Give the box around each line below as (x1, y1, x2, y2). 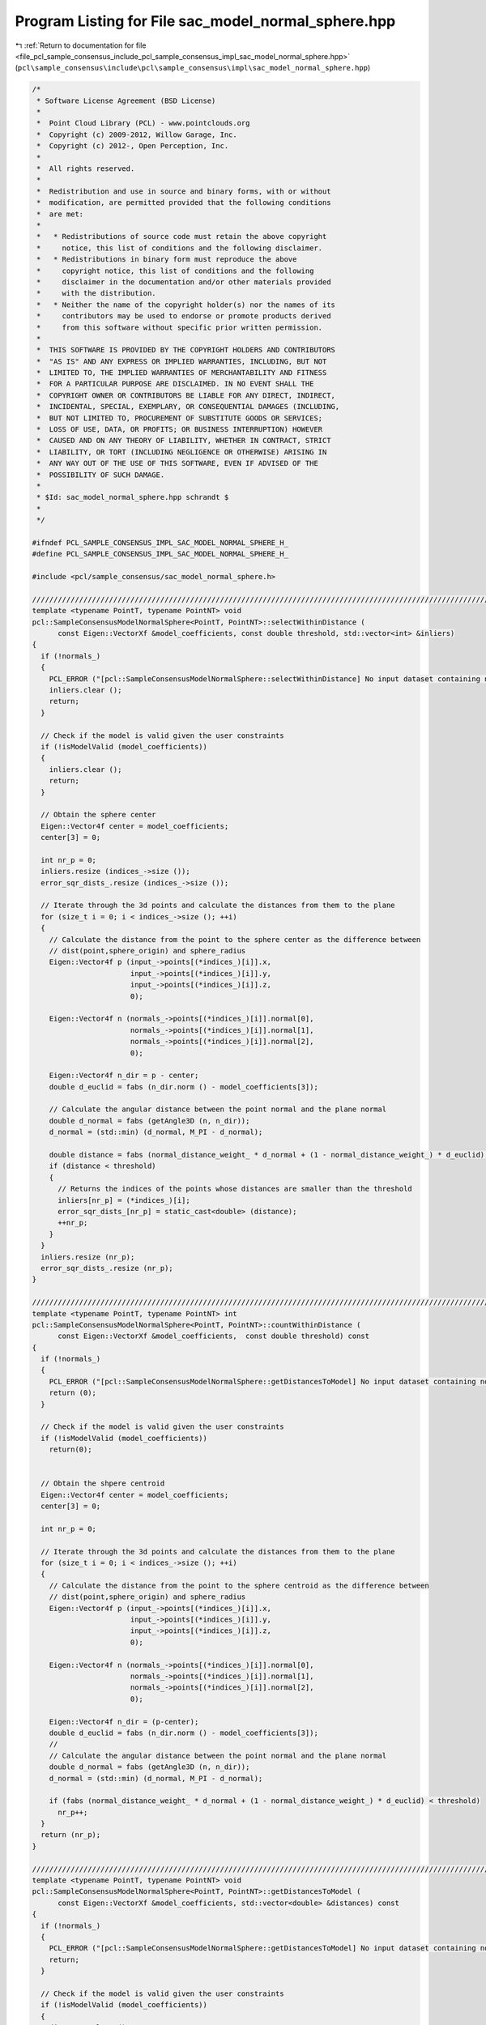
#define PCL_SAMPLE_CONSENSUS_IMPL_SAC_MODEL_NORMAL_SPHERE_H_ (32, 549, 289, 559)
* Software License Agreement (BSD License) (36, 96, 216, 105)
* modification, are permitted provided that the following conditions (36, 198, 331, 207)
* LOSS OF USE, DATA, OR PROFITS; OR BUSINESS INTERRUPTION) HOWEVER (36, 425, 323, 434)
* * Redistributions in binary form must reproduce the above (36, 255, 297, 264)
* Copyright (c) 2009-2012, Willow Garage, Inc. (36, 130, 238, 139)
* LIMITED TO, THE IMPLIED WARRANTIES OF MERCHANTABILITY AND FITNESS (36, 369, 327, 377)
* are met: (36, 209, 84, 219)
